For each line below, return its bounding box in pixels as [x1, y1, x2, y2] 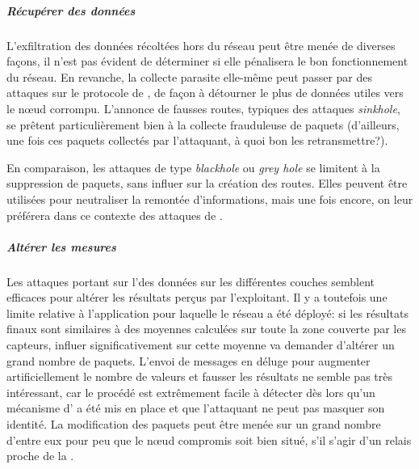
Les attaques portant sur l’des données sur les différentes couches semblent [6, 273, 375, 289]
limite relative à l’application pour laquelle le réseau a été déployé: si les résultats [6, 304, 409, 321]
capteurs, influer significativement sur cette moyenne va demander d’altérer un [6, 336, 395, 353]
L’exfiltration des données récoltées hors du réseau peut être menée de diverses [6, 36, 396, 53]
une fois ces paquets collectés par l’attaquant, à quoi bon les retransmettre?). [6, 132, 388, 149]
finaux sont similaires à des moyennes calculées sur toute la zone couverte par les [6, 320, 406, 337]
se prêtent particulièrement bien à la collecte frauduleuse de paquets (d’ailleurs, [6, 116, 400, 133]
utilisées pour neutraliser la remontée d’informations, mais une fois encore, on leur [6, 190, 413, 207]
